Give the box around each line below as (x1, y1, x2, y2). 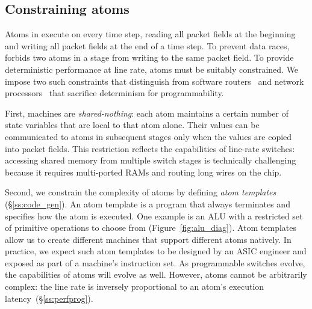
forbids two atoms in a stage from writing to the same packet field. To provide (5, 51, 294, 64)
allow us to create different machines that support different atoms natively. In (5, 233, 292, 245)
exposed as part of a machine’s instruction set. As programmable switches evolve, (5, 256, 305, 269)
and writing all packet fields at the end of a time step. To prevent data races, (5, 39, 290, 52)
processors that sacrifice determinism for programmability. (5, 87, 224, 99)
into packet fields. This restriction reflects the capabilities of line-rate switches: (5, 142, 295, 154)
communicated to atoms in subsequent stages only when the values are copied (5, 130, 292, 142)
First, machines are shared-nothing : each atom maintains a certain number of (5, 106, 289, 119)
